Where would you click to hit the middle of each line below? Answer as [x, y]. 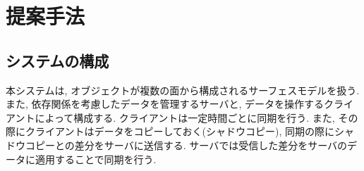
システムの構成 [57, 60]
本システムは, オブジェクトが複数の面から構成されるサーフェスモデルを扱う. [183, 90]
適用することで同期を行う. [96, 159]
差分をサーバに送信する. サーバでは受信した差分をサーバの [211, 145]
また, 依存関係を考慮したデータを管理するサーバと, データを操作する [165, 104]
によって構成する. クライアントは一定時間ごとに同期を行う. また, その [196, 117]
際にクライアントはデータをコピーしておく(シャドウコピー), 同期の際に [170, 131]
